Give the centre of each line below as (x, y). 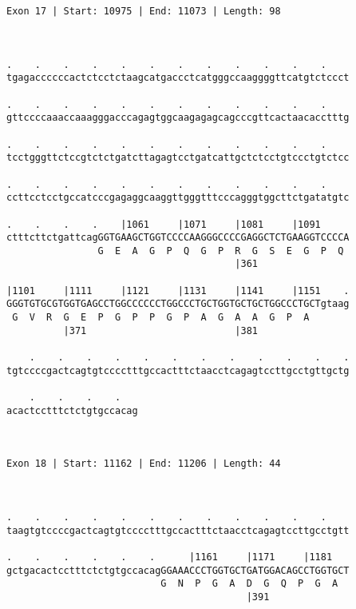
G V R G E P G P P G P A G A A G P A (161, 318)
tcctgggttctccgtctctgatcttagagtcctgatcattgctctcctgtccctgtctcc (178, 158)
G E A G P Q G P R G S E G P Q (221, 251)
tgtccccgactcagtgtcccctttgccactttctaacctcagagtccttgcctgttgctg (178, 370)
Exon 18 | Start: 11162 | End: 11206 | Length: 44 (144, 464)
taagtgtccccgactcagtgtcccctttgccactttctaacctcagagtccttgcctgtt (178, 530)
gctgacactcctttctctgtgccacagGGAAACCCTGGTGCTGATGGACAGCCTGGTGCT (178, 570)
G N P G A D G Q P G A (249, 584)
